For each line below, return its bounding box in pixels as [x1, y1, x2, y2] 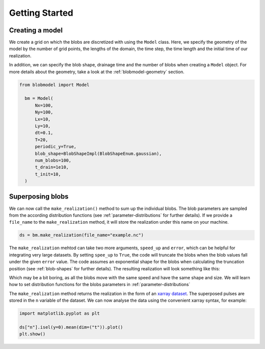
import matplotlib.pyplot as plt [19, 311, 100, 317]
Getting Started [9, 7, 74, 18]
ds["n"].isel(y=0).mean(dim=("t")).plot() [19, 324, 123, 330]
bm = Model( [25, 96, 53, 101]
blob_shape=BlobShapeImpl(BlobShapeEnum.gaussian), [35, 150, 162, 156]
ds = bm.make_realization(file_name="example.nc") [19, 233, 144, 238]
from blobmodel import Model [19, 82, 90, 87]
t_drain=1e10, [35, 165, 69, 170]
